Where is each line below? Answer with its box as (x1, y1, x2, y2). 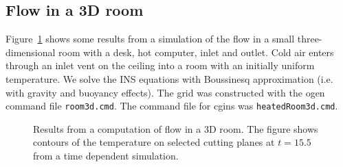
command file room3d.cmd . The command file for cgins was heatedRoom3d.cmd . (5, 99, 338, 113)
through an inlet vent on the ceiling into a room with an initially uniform (5, 58, 315, 73)
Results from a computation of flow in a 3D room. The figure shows (33, 121, 318, 136)
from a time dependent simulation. (33, 149, 179, 163)
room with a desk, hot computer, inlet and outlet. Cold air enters (58, 44, 334, 59)
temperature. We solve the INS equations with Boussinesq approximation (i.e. (5, 71, 333, 86)
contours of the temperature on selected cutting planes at (33, 135, 275, 149)
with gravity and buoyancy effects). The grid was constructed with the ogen (5, 85, 325, 99)
